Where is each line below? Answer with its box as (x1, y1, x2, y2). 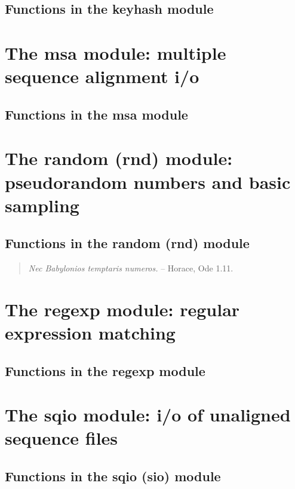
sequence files (5, 426, 118, 450)
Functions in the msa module (5, 105, 188, 123)
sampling (5, 192, 79, 217)
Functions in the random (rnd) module (5, 234, 250, 252)
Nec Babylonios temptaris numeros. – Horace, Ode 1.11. (28, 262, 233, 274)
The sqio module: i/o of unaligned (5, 402, 291, 427)
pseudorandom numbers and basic (5, 169, 291, 194)
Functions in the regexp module (5, 361, 205, 380)
